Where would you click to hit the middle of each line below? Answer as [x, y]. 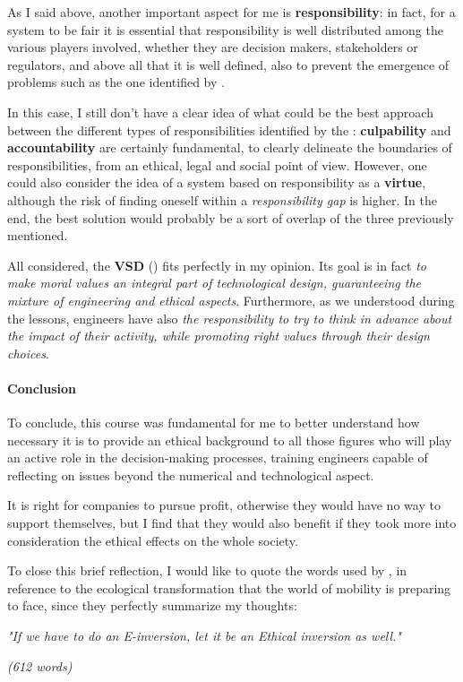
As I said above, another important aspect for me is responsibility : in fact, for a [231, 12]
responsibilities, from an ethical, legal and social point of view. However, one [217, 164]
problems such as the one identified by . [116, 82]
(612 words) [40, 665]
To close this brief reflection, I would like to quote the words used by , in [207, 570]
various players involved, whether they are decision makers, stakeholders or [213, 47]
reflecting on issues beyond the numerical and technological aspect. [191, 475]
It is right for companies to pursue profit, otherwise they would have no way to [224, 505]
